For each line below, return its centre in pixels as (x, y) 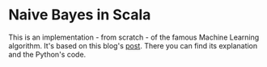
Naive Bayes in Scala (80, 15)
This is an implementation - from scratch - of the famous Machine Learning (134, 37)
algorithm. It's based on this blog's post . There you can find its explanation (133, 45)
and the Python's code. (47, 54)
